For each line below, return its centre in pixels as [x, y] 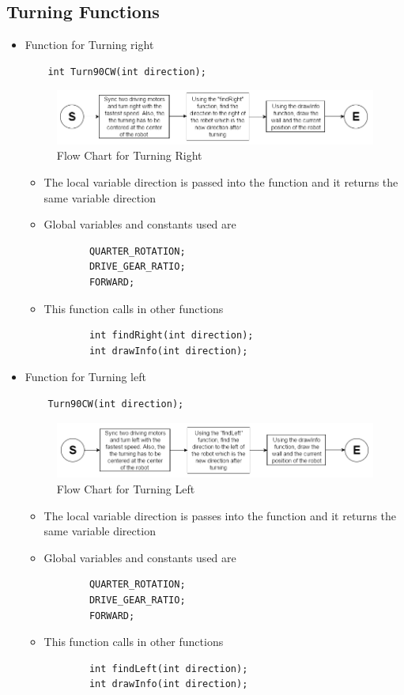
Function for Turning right [89, 45]
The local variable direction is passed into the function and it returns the [221, 182]
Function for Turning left [85, 377]
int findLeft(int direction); [168, 669]
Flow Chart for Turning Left [126, 489]
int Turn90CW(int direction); [127, 72]
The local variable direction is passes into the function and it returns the [220, 515]
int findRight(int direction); [171, 336]
